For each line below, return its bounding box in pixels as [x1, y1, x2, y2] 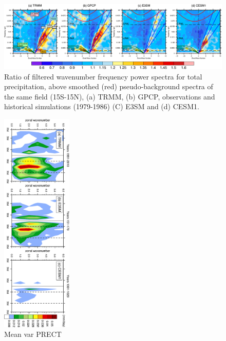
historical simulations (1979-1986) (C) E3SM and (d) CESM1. [4, 101, 199, 112]
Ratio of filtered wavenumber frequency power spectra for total [4, 71, 202, 82]
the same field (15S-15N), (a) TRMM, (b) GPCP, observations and [4, 91, 215, 102]
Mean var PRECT [4, 329, 62, 339]
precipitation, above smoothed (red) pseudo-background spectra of [4, 81, 213, 92]
